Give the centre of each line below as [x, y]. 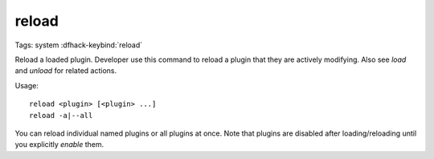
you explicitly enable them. [59, 145]
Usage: [27, 85]
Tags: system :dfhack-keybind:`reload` [79, 45]
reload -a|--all [61, 115]
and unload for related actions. [66, 71]
